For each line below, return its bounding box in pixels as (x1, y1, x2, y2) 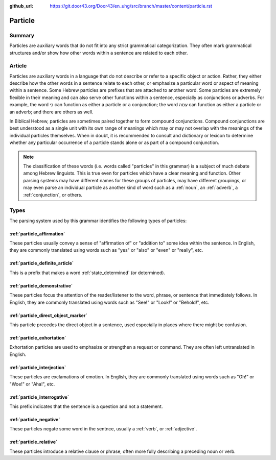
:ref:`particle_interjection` (9, 364, 66, 370)
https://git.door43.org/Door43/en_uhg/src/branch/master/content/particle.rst (50, 3, 212, 9)
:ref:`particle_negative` (9, 416, 60, 422)
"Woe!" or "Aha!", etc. (9, 381, 55, 387)
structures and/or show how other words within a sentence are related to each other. (9, 50, 188, 56)
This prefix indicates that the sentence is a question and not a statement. (9, 403, 163, 409)
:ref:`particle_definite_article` (9, 260, 74, 267)
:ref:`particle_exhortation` (9, 335, 66, 341)
